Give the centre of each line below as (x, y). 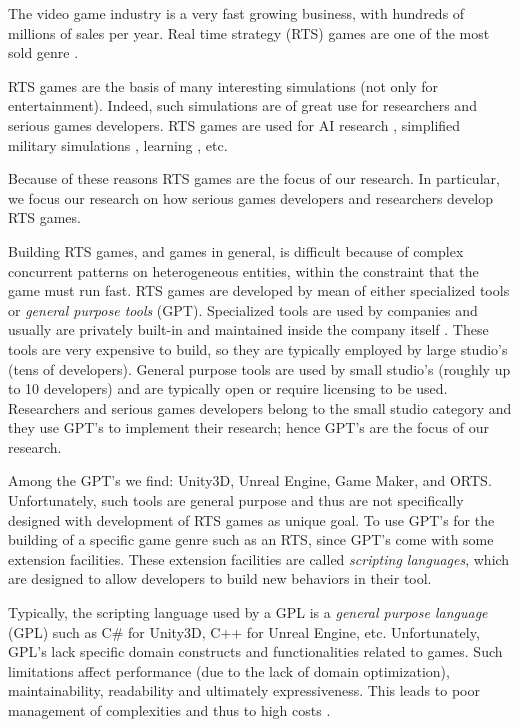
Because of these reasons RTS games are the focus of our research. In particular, (254, 178)
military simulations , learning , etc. (118, 144)
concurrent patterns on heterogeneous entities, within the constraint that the (243, 270)
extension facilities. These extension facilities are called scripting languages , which (259, 558)
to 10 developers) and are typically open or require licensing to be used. (228, 388)
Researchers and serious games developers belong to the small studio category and (260, 407)
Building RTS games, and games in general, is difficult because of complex (236, 250)
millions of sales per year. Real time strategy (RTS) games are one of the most (249, 32)
